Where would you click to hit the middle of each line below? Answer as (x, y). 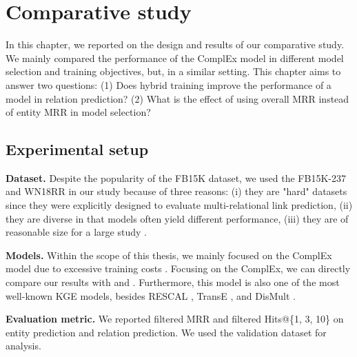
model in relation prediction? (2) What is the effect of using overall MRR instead (177, 98)
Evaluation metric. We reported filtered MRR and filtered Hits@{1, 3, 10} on (175, 319)
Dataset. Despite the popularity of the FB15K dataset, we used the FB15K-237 (176, 177)
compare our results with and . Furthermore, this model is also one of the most (173, 282)
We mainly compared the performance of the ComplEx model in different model (175, 58)
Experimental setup (77, 149)
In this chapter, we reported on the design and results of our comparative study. (175, 44)
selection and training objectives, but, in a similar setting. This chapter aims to (173, 71)
